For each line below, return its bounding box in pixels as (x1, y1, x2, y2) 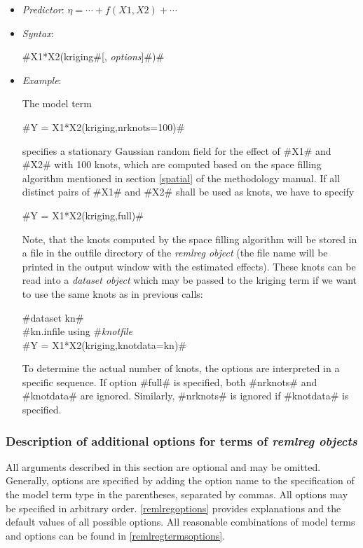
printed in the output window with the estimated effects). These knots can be (22, 259, 356, 273)
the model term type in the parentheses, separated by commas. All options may (6, 487, 348, 502)
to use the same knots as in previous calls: (22, 286, 203, 301)
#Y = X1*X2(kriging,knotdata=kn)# (22, 337, 186, 352)
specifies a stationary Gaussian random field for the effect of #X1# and (22, 143, 331, 158)
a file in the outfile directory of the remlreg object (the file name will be (22, 245, 328, 260)
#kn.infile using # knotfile (22, 324, 133, 338)
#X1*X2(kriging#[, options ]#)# (22, 49, 165, 64)
